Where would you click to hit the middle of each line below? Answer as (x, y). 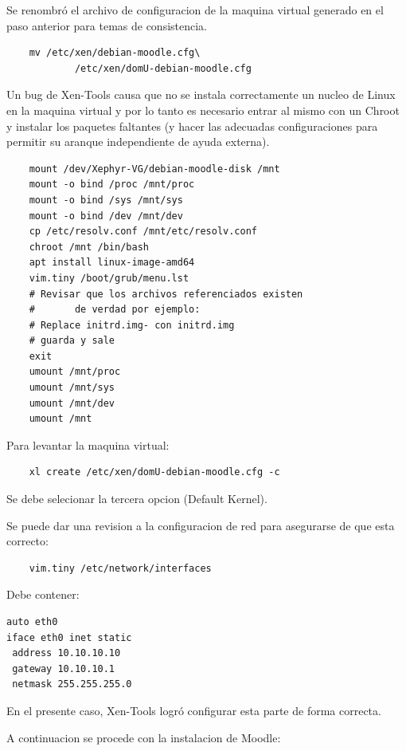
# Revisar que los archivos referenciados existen (166, 294)
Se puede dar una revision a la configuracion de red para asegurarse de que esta (201, 525)
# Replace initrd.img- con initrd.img (132, 325)
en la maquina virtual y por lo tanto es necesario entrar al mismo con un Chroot (203, 110)
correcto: (27, 541)
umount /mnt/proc (75, 372)
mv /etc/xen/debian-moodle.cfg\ (115, 53)
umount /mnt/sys (72, 388)
